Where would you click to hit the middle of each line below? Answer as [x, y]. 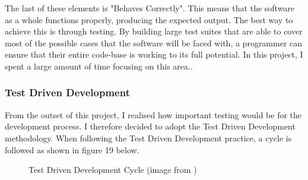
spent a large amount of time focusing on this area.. [99, 66]
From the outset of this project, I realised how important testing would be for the [153, 114]
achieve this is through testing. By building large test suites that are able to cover [154, 31]
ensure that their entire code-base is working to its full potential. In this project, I [154, 54]
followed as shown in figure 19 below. [72, 149]
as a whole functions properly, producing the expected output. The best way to [149, 19]
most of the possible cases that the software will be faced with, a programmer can [154, 42]
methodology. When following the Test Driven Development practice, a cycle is [148, 138]
